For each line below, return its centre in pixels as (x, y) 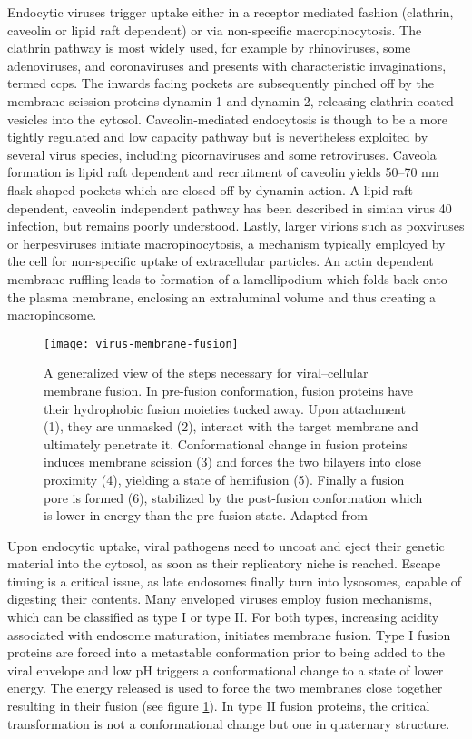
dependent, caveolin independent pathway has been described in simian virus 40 (230, 207)
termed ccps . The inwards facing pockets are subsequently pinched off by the (221, 83)
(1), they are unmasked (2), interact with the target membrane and (231, 426)
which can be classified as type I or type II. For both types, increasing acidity (223, 617)
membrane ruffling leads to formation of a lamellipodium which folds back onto (227, 278)
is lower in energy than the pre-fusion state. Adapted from (206, 515)
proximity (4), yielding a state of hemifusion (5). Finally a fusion (224, 479)
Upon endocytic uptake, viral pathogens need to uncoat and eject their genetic (226, 545)
